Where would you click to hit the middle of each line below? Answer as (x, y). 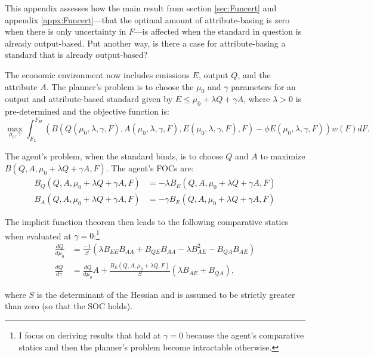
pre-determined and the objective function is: (87, 111)
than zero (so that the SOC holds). (69, 306)
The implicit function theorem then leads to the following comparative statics (147, 222)
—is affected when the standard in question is (218, 31)
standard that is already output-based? (76, 55)
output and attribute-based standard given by (89, 99)
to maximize (283, 156)
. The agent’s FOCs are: (150, 168)
